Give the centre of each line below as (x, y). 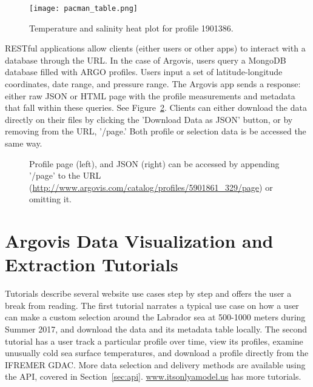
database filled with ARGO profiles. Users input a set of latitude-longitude (144, 72)
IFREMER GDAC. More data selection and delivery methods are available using (155, 364)
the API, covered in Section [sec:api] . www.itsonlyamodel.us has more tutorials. (153, 376)
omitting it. (51, 199)
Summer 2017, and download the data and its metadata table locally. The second (156, 329)
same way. (24, 143)
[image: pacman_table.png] (83, 8)
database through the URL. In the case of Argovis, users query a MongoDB (146, 60)
